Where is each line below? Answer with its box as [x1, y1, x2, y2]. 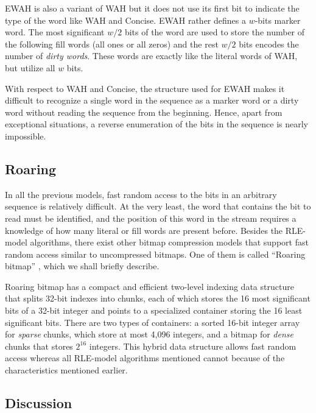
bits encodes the [239, 37, 299, 50]
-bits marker [255, 13, 301, 26]
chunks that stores [5, 339, 73, 352]
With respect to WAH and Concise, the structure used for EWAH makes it [5, 82, 285, 94]
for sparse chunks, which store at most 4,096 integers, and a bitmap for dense [5, 328, 293, 341]
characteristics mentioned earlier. [5, 364, 128, 376]
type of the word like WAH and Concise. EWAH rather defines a [5, 13, 246, 26]
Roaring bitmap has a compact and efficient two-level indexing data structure [5, 280, 294, 292]
